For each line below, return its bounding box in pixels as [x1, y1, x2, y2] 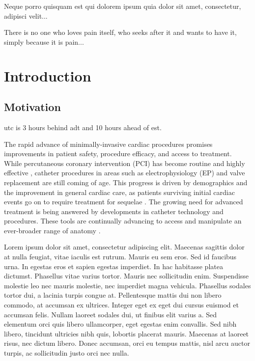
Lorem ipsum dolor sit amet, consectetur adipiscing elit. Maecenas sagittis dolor [4, 242, 245, 252]
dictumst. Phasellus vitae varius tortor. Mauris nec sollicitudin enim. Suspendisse [4, 271, 249, 281]
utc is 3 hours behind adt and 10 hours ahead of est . [4, 122, 162, 132]
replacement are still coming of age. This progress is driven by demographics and [4, 177, 248, 187]
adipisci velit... [4, 10, 48, 21]
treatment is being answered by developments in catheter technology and [4, 206, 224, 216]
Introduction [4, 65, 91, 85]
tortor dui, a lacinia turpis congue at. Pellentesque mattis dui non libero [4, 290, 222, 300]
